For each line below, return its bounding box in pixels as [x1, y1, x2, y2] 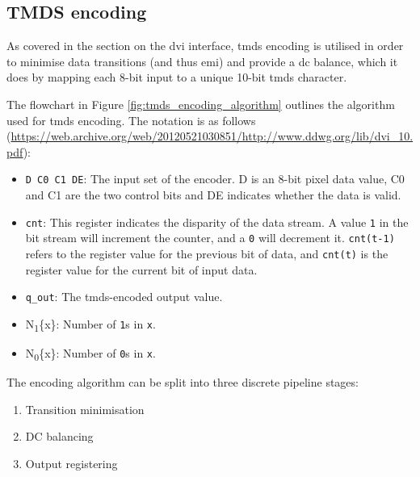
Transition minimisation [25, 400, 145, 417]
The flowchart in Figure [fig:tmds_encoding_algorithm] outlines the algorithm [6, 95, 395, 112]
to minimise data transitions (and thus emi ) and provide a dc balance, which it [6, 52, 398, 69]
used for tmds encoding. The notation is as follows [6, 111, 256, 128]
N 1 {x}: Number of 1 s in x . [25, 315, 156, 334]
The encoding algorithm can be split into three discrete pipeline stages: [6, 374, 359, 391]
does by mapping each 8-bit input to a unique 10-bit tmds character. [6, 69, 347, 86]
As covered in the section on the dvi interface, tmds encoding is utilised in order [6, 37, 404, 54]
